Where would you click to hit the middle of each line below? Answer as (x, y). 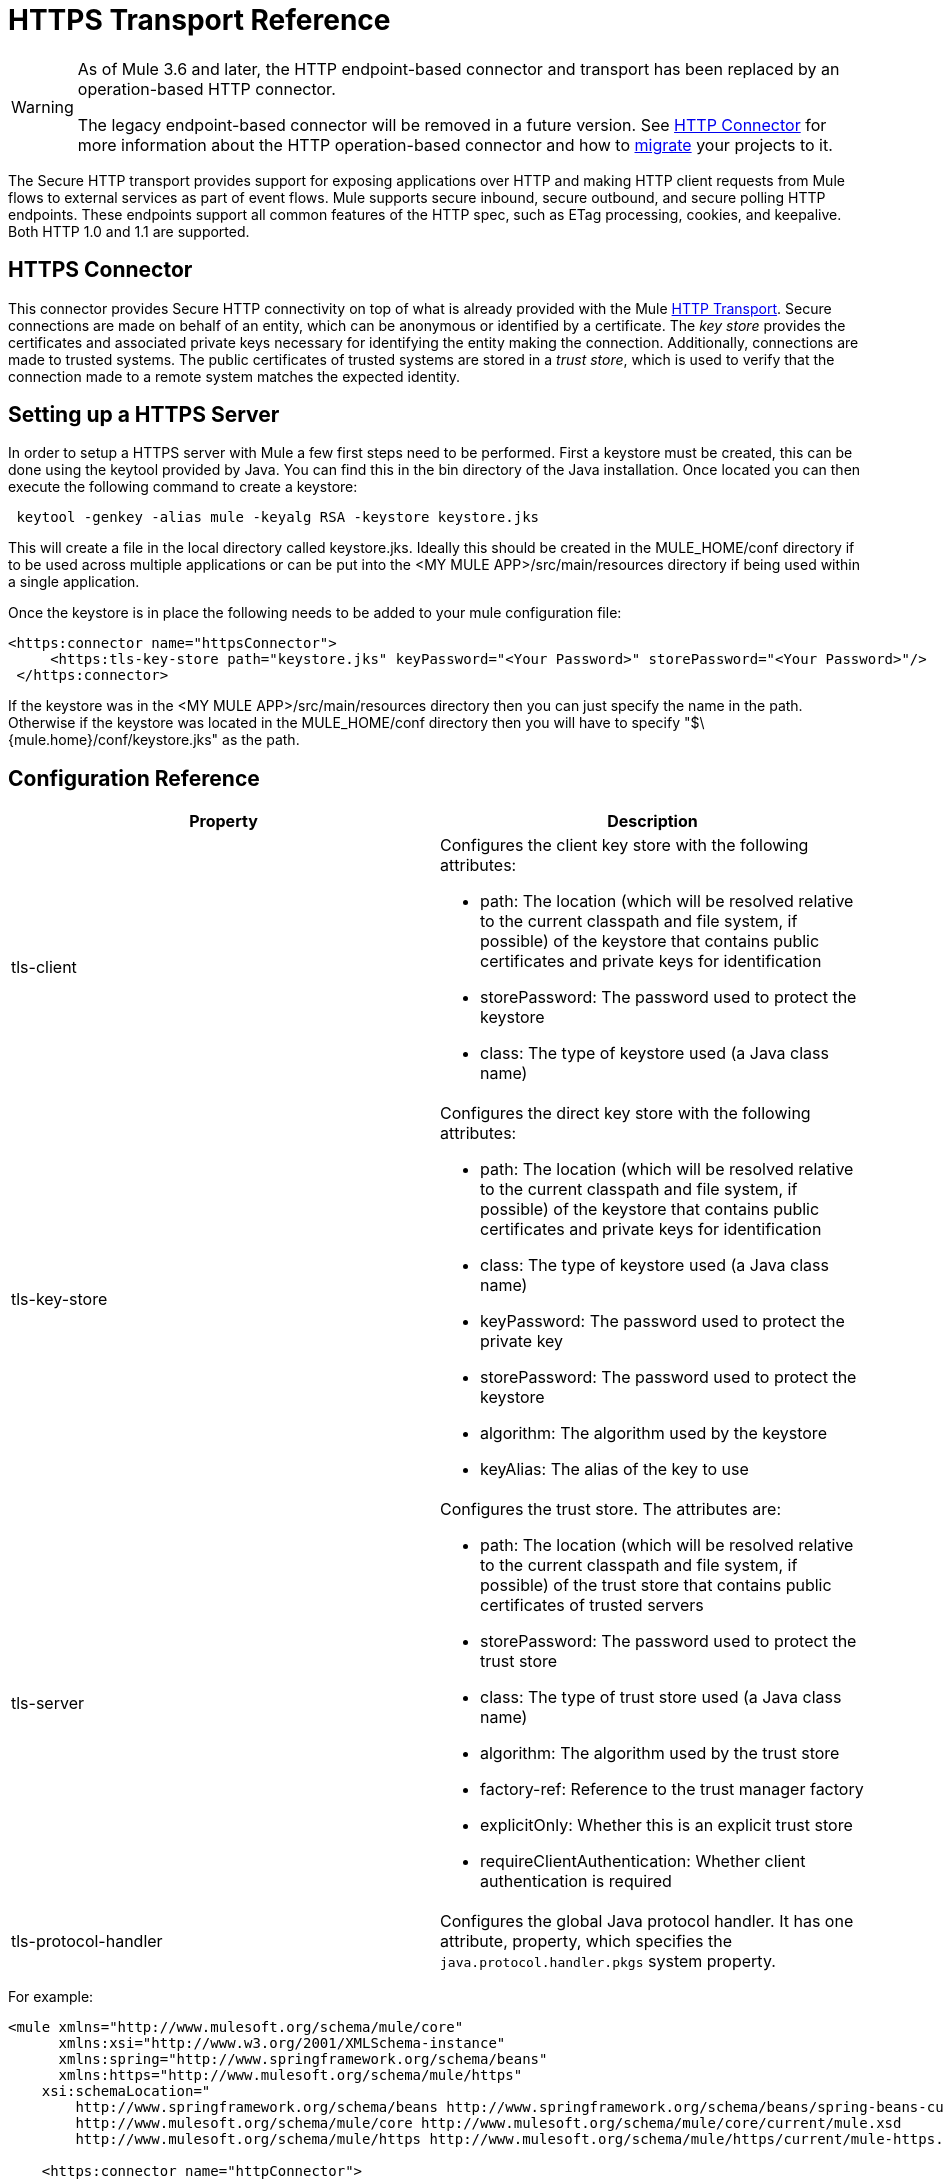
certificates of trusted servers (592, 1605)
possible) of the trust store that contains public (656, 1585)
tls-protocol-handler (87, 1941)
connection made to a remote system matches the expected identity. (234, 376)
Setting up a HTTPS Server (144, 415)
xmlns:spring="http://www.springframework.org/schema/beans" (303, 2059)
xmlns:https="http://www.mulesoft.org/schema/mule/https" (290, 2075)
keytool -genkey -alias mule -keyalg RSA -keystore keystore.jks (278, 517)
